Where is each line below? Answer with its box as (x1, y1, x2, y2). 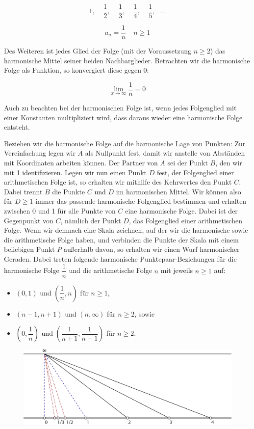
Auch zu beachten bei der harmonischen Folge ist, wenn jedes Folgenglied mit (4, 102, 237, 112)
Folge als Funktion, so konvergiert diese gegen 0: (4, 65, 149, 75)
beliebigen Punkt (4, 244, 55, 254)
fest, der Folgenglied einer (156, 167, 234, 177)
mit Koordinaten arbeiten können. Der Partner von (4, 157, 158, 167)
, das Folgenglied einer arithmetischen (128, 215, 242, 225)
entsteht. (4, 122, 30, 132)
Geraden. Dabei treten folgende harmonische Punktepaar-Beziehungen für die (4, 253, 237, 264)
